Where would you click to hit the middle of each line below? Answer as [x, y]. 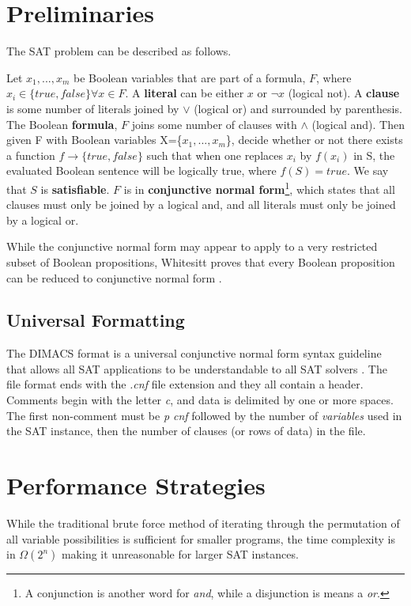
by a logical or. [43, 220]
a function [31, 155]
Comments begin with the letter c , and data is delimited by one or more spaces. [200, 400]
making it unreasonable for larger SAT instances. [180, 554]
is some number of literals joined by [93, 108]
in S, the [374, 155]
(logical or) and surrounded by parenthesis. [298, 108]
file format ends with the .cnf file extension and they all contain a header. [185, 384]
